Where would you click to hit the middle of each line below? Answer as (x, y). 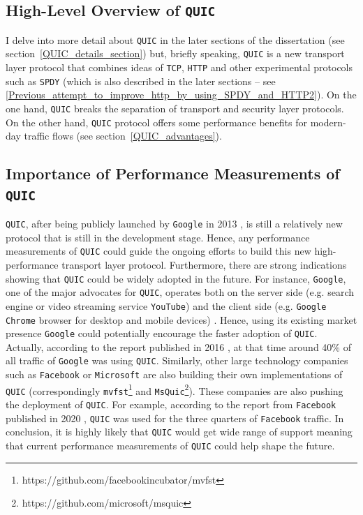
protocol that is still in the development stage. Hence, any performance (158, 237)
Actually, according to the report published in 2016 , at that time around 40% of (178, 346)
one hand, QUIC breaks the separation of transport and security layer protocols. (175, 108)
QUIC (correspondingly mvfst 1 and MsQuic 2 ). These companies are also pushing (175, 389)
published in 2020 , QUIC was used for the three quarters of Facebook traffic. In (175, 418)
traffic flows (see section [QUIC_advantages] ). (123, 136)
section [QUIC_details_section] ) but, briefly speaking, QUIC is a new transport (175, 53)
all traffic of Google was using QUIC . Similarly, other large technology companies (177, 360)
